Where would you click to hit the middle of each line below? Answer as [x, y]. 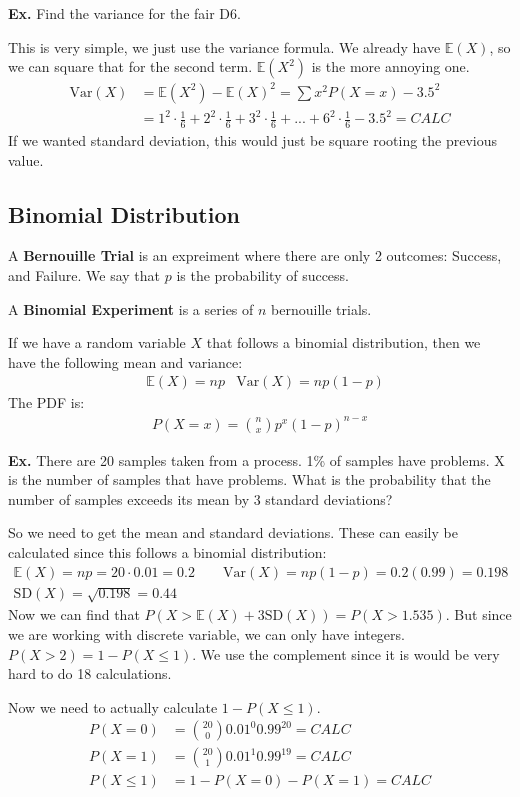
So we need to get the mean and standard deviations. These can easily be [233, 532]
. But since [478, 614]
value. [26, 159]
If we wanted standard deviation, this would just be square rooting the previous [253, 140]
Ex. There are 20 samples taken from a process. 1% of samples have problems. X [256, 459]
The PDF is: [46, 402]
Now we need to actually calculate [113, 706]
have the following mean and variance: [125, 361]
